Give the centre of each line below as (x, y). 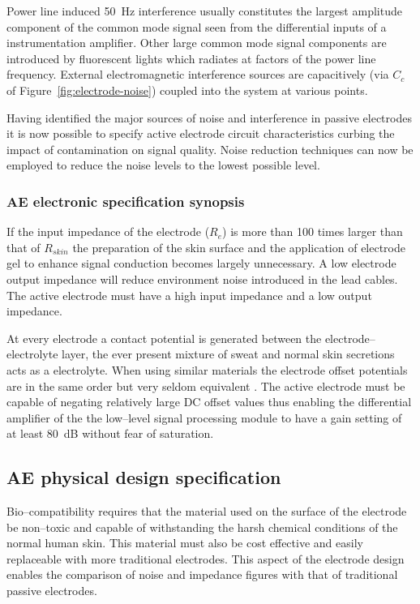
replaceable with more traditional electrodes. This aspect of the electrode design (206, 558)
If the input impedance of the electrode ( (108, 231)
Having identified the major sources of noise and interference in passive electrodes (209, 117)
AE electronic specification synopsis (126, 201)
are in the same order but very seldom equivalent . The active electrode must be (206, 386)
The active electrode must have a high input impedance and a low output (189, 295)
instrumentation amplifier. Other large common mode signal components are (197, 43)
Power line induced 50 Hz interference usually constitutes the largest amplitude (204, 11)
